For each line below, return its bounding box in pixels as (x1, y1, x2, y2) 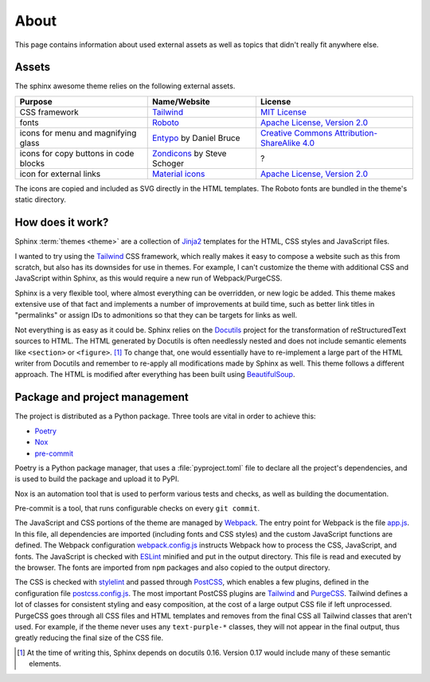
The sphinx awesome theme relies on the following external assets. (14, 81, 236, 91)
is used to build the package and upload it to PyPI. (14, 474, 179, 484)
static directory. (14, 195, 67, 205)
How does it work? (14, 216, 109, 229)
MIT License (260, 106, 307, 117)
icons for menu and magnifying (19, 127, 137, 139)
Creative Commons (260, 127, 333, 139)
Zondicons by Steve (151, 147, 227, 159)
